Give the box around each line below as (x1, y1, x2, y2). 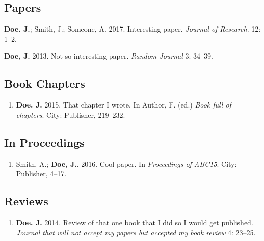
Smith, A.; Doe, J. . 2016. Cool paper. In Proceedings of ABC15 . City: (16, 158, 237, 169)
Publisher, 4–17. (16, 168, 67, 179)
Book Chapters (4, 75, 85, 91)
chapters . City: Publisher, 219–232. (16, 109, 125, 120)
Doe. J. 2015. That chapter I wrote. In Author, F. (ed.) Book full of (16, 99, 231, 110)
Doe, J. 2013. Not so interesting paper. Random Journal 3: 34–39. (4, 50, 213, 61)
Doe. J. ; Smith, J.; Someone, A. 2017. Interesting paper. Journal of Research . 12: (4, 23, 261, 34)
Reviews (4, 193, 48, 209)
